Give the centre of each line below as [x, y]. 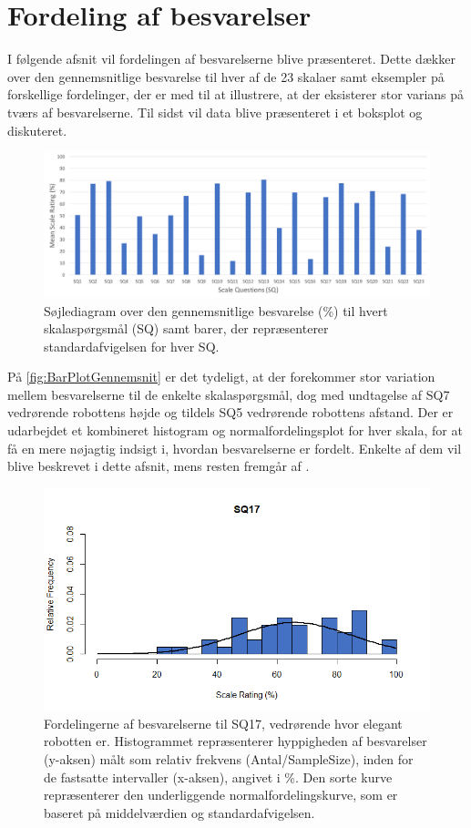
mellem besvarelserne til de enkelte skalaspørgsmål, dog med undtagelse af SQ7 [229, 394]
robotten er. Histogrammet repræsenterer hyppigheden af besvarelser [235, 741]
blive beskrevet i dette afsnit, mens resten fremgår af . [159, 466]
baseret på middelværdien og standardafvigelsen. [179, 812]
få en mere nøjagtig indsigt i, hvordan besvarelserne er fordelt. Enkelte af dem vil [235, 448]
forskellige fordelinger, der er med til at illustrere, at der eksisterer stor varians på [236, 94]
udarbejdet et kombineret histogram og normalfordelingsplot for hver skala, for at [235, 430]
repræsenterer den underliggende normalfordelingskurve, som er [221, 795]
